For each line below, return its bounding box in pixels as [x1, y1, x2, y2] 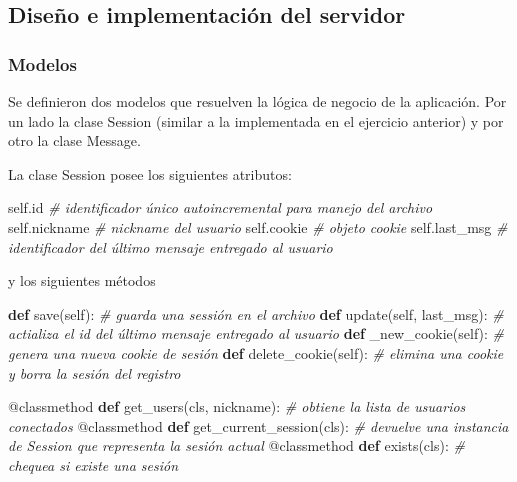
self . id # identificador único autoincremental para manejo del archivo [8, 197, 433, 218]
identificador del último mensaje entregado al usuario [8, 236, 333, 257]
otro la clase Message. [8, 130, 141, 151]
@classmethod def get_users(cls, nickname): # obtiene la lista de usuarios [8, 396, 466, 417]
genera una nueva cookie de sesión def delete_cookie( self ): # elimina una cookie [8, 342, 504, 363]
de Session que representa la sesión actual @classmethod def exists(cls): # [8, 435, 465, 456]
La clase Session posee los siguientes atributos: [8, 163, 292, 184]
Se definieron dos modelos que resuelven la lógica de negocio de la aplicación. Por [8, 91, 507, 111]
